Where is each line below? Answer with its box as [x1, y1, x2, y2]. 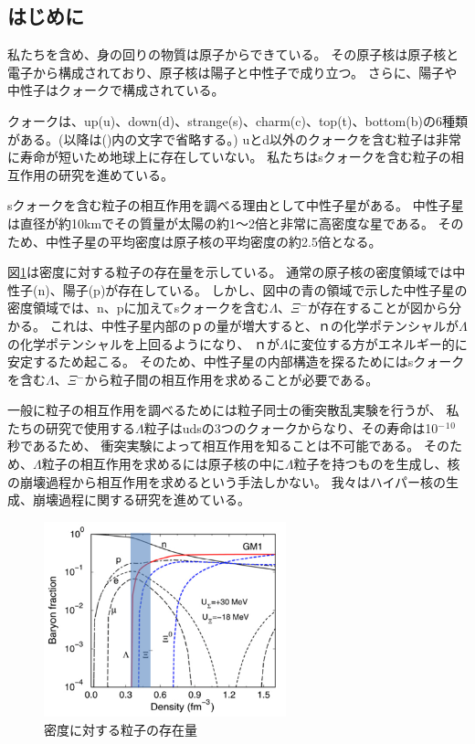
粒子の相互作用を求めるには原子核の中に [41, 454, 285, 473]
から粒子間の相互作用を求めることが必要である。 [84, 369, 379, 388]
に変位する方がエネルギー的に [288, 334, 468, 353]
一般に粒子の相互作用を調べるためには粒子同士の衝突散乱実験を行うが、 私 [7, 400, 459, 420]
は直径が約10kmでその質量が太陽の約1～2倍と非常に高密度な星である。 [7, 213, 434, 232]
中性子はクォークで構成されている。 [7, 80, 225, 100]
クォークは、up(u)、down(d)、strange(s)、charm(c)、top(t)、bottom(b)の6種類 [7, 111, 468, 130]
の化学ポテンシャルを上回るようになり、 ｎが [7, 334, 280, 353]
